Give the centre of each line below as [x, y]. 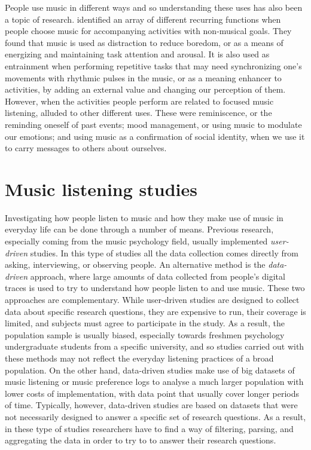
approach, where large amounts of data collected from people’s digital [158, 276]
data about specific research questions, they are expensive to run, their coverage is [155, 311]
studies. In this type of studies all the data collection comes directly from [164, 252]
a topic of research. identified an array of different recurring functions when [143, 19]
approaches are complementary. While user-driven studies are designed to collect [152, 299]
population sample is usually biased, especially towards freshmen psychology [145, 334]
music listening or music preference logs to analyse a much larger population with [154, 382]
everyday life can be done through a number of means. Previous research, [139, 229]
